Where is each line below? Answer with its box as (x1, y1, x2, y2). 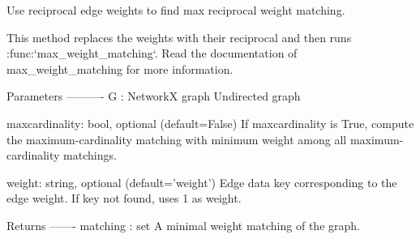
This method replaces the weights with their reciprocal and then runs (6, 28, 352, 45)
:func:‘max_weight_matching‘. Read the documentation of (6, 45, 298, 62)
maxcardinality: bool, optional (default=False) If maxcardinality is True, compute (6, 114, 414, 131)
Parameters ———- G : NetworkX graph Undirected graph (6, 87, 301, 105)
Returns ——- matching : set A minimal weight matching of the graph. (6, 216, 360, 233)
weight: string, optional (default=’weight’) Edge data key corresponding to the (6, 173, 397, 190)
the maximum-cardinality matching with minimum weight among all (6, 130, 347, 147)
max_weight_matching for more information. (6, 60, 234, 77)
